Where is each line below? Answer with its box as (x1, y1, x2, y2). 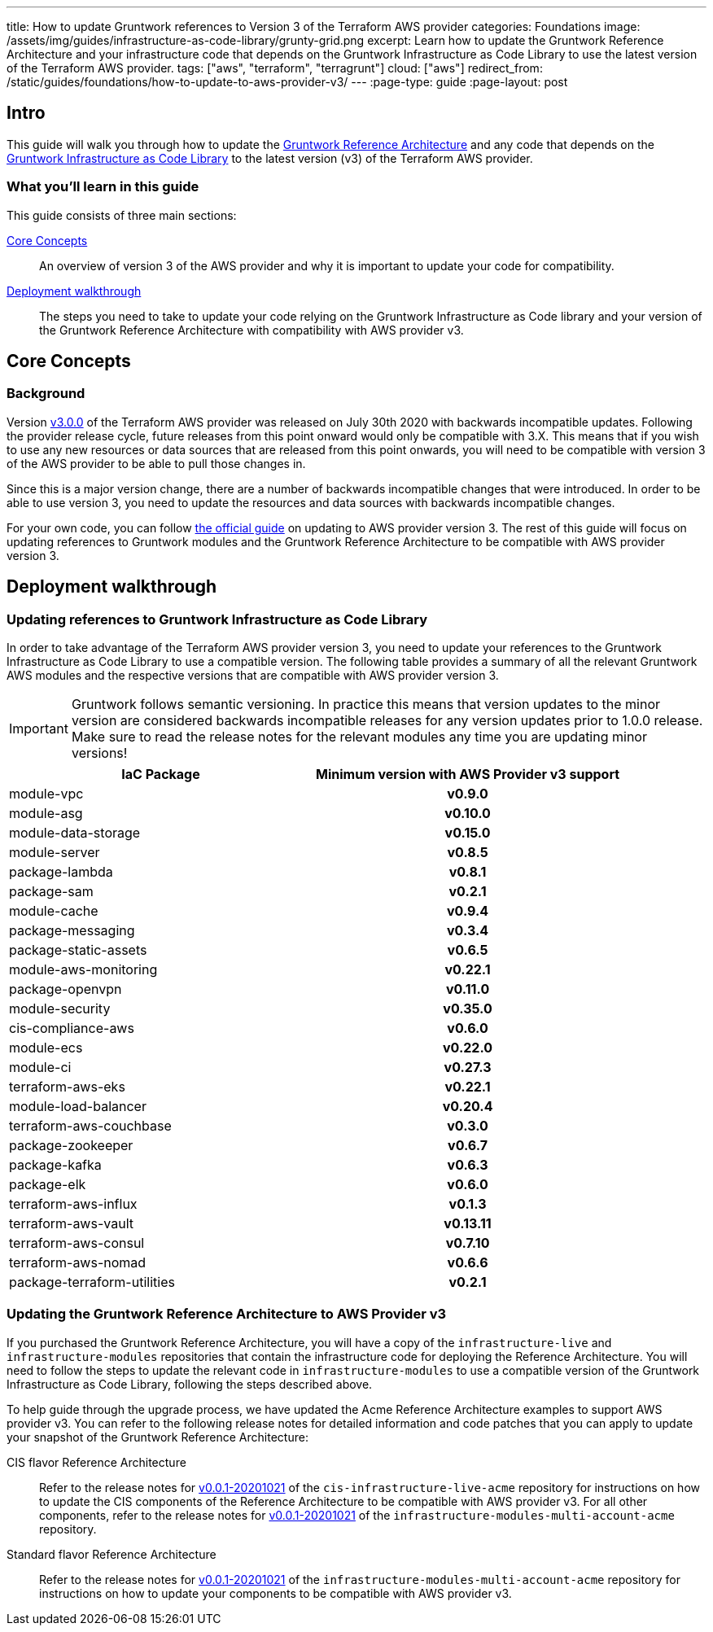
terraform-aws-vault (9, 1215, 133, 1232)
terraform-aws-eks (9, 1079, 125, 1096)
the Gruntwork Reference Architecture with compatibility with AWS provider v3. (39, 322, 464, 337)
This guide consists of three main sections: (7, 208, 237, 222)
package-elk (9, 1176, 86, 1193)
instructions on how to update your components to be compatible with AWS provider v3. (39, 1586, 512, 1600)
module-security (9, 1000, 111, 1017)
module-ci (9, 1059, 72, 1076)
